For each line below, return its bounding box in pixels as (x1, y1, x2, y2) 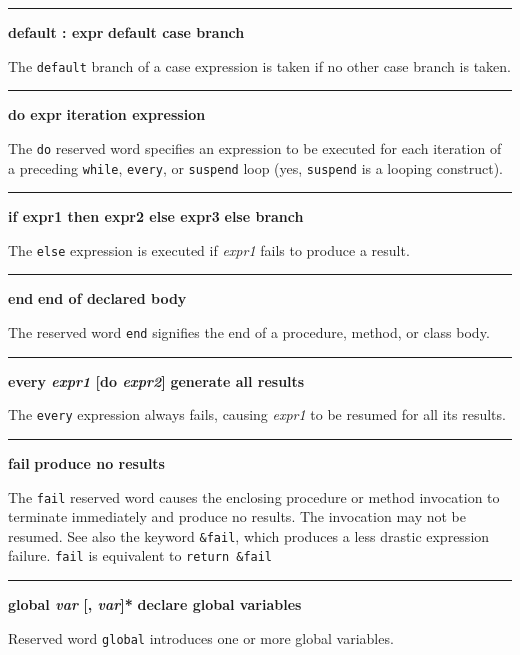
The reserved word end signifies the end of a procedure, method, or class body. (8, 322, 490, 342)
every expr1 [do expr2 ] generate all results (8, 370, 305, 391)
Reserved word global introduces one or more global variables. (8, 627, 394, 648)
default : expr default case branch (8, 22, 245, 42)
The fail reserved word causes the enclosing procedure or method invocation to (8, 486, 500, 507)
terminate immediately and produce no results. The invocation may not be (8, 506, 466, 527)
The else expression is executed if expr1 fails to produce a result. (8, 239, 410, 260)
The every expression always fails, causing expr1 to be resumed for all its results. (8, 404, 506, 425)
